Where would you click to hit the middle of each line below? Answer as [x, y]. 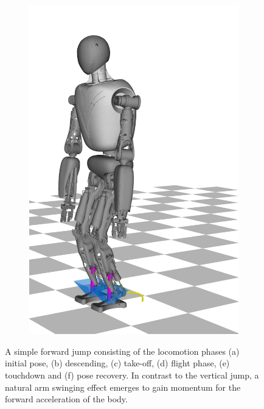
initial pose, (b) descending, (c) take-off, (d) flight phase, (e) [117, 363]
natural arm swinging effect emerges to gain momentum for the [123, 387]
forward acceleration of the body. [66, 399]
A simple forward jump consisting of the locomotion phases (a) [122, 351]
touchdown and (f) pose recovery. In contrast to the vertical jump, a [132, 375]
